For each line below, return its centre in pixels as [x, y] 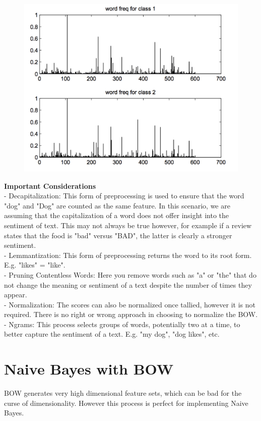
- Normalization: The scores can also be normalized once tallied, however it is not [130, 304]
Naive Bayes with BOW [89, 369]
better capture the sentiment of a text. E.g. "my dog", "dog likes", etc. [112, 334]
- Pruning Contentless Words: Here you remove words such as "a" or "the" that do [130, 274]
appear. [16, 295]
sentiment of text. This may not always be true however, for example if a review [128, 225]
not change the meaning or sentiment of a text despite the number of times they [128, 284]
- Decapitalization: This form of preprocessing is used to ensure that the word [124, 196]
